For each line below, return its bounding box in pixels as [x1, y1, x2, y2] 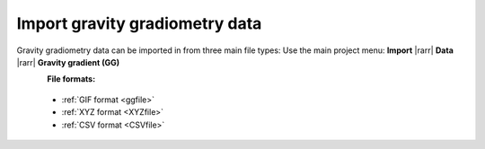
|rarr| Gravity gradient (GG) [16, 57, 120, 67]
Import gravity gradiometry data [16, 13, 262, 33]
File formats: [47, 74, 96, 84]
